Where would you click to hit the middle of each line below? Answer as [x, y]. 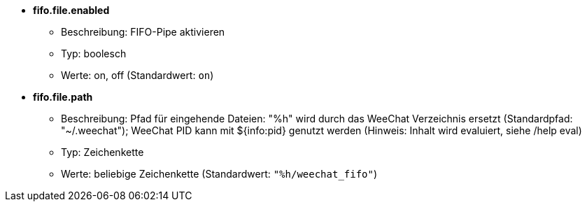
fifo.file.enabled [71, 10]
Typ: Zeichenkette [102, 152]
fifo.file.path [63, 97]
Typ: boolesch [94, 53]
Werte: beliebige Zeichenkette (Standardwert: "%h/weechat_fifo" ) [219, 174]
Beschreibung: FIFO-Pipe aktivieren [143, 32]
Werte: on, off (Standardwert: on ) [137, 75]
